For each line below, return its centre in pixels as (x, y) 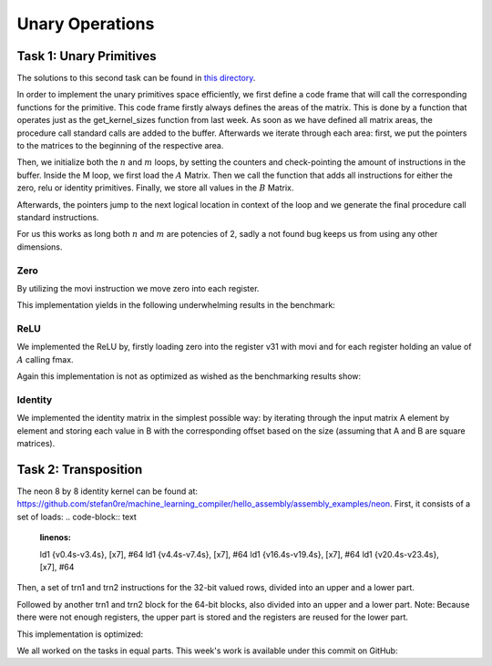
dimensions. (40, 247)
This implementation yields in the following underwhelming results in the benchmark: (176, 305)
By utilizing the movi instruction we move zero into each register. (138, 288)
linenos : (56, 538)
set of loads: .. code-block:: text (77, 517)
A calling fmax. (45, 359)
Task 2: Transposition (80, 469)
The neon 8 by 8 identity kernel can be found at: (108, 491)
